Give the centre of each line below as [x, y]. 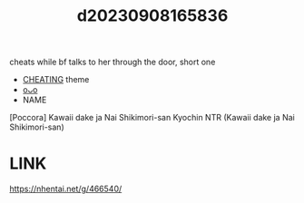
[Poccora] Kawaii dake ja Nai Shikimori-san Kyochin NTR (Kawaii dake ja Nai [152, 118]
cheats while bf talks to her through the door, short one [113, 62]
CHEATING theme [56, 80]
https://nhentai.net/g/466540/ [66, 189]
